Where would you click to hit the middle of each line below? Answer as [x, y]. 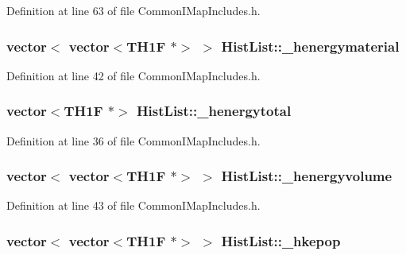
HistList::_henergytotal [214, 111]
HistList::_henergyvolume [307, 176]
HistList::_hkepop [281, 240]
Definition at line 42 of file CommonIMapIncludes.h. [133, 75]
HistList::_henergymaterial [310, 46]
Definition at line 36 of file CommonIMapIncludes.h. [133, 140]
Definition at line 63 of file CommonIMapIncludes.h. [133, 10]
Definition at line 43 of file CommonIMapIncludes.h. [133, 205]
